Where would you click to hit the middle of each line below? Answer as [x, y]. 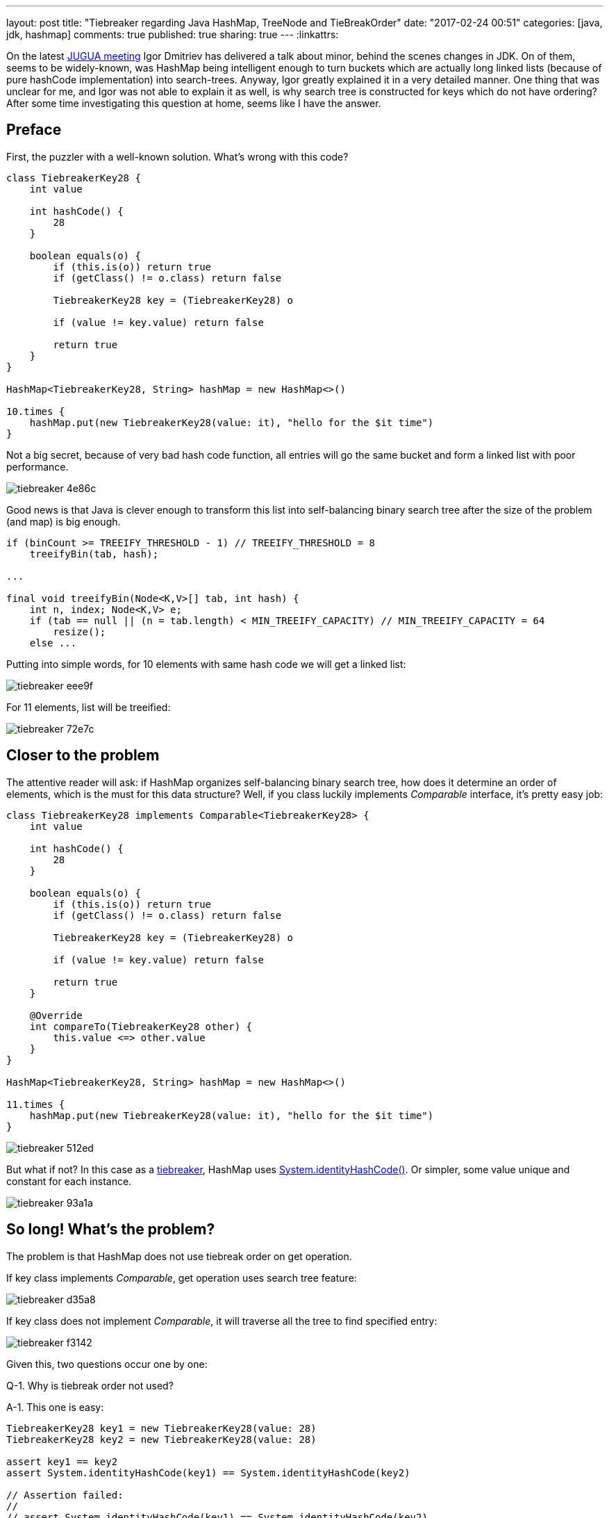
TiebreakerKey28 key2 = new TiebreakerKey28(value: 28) [161, 1439]
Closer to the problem [83, 756]
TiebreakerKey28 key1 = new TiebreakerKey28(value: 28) [161, 1428]
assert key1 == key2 [62, 1461]
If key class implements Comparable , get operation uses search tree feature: [182, 1278]
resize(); [80, 631]
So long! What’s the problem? [111, 1230]
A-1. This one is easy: [55, 1407]
